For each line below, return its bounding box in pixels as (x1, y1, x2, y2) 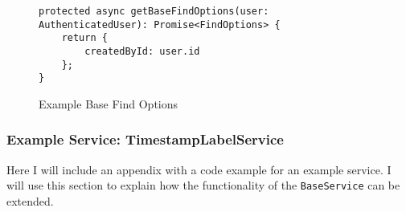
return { (61, 32, 108, 44)
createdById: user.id (84, 45, 200, 57)
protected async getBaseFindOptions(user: (39, 6, 269, 17)
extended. (6, 193, 54, 209)
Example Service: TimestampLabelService (6, 129, 284, 149)
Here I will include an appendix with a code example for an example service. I (6, 161, 392, 177)
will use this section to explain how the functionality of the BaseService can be (6, 177, 400, 194)
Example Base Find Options (39, 95, 178, 112)
